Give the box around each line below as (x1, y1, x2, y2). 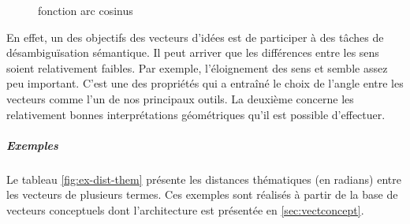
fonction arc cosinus (38, 2, 133, 18)
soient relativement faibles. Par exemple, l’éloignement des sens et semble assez (6, 59, 388, 76)
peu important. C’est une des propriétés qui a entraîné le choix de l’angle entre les (6, 75, 404, 91)
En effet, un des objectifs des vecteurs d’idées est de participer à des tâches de (6, 28, 384, 45)
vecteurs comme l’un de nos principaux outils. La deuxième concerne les (6, 90, 354, 106)
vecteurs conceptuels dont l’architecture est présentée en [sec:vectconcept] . (6, 201, 364, 218)
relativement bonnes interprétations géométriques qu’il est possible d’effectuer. (6, 106, 386, 122)
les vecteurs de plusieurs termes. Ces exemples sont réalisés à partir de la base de (6, 186, 398, 203)
